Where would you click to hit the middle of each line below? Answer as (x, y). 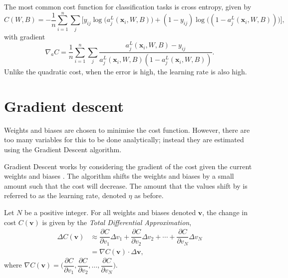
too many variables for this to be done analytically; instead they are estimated (124, 139)
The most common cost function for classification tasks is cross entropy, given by (128, 6)
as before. (149, 195)
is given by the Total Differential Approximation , (117, 222)
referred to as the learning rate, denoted (65, 195)
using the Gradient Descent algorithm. (63, 149)
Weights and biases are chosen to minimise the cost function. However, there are (127, 130)
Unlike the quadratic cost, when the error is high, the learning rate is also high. (126, 72)
